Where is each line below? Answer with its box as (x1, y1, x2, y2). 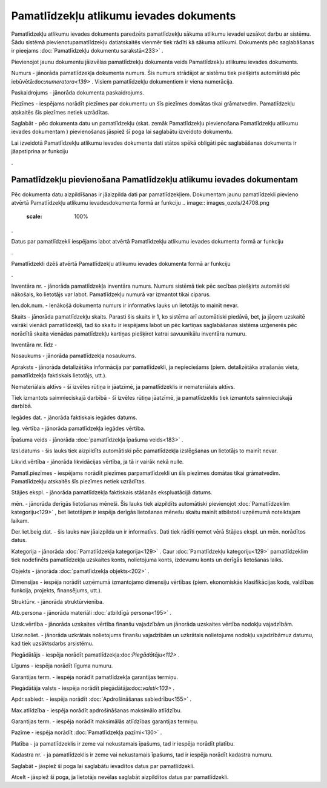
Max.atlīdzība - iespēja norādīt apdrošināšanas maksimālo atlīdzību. (11, 706, 182, 714)
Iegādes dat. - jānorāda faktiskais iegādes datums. (11, 414, 137, 421)
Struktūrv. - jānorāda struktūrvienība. (11, 598, 104, 605)
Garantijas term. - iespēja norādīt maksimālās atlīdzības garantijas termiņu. (11, 718, 199, 725)
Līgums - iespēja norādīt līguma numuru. (11, 662, 113, 669)
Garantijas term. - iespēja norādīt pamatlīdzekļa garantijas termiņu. (11, 673, 179, 681)
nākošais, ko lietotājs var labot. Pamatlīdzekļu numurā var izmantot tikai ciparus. (11, 291, 211, 298)
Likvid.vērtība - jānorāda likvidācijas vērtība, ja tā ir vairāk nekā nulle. (11, 458, 184, 466)
